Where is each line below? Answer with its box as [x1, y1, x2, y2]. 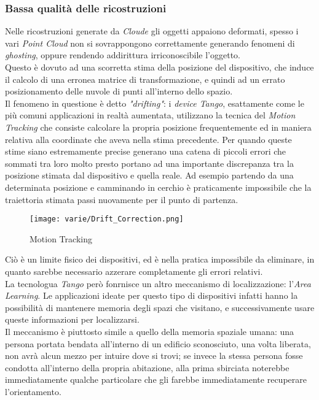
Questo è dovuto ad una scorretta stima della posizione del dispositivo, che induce [5, 61, 314, 73]
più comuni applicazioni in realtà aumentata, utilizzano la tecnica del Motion [5, 109, 296, 121]
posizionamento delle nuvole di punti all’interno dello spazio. [5, 85, 233, 98]
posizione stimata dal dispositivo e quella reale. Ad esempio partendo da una [5, 169, 294, 182]
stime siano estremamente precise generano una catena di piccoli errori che [5, 145, 286, 158]
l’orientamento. [5, 385, 61, 398]
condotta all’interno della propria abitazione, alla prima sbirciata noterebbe [5, 361, 289, 374]
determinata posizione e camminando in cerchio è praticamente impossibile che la [5, 180, 312, 193]
